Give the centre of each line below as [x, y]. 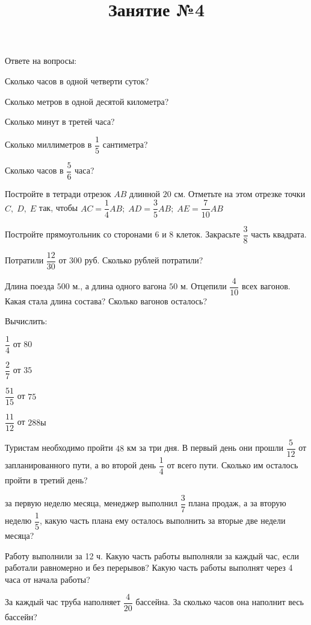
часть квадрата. [279, 234]
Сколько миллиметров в [48, 144]
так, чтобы [58, 208]
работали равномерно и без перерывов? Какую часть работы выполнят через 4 [149, 567]
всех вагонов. [266, 286]
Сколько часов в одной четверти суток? [77, 80]
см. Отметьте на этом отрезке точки [240, 193]
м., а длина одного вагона [119, 286]
